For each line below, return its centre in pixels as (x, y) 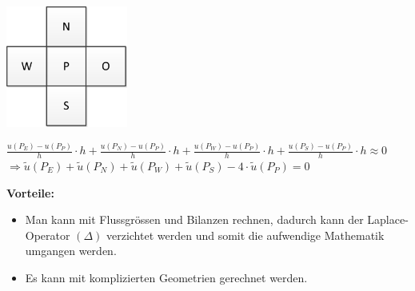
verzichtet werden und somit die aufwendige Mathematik (245, 235)
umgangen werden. (71, 251)
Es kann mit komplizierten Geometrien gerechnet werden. (166, 277)
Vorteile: (30, 192)
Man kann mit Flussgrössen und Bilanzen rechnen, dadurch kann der (194, 219)
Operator (48, 235)
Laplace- (388, 219)
